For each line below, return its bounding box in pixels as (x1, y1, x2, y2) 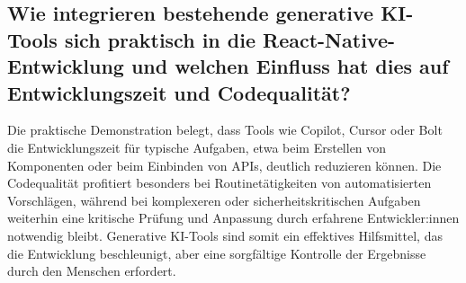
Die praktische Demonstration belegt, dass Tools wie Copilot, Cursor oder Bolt (7, 120, 443, 139)
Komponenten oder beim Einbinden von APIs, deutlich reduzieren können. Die (7, 155, 442, 174)
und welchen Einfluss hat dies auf (130, 52, 449, 80)
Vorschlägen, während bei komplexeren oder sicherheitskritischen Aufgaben (7, 190, 421, 209)
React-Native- (263, 25, 396, 53)
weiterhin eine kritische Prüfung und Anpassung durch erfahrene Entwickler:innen (7, 208, 460, 227)
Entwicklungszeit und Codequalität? (7, 78, 351, 106)
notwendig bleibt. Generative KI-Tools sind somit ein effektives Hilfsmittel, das (7, 226, 443, 244)
